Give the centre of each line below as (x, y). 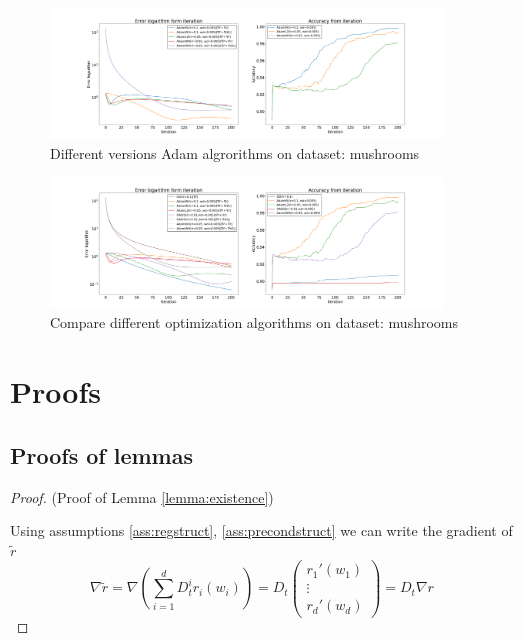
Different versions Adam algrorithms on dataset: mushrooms (235, 152)
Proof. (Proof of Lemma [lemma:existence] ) (142, 496)
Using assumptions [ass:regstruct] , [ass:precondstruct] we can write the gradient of (261, 530)
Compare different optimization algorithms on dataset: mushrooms (254, 322)
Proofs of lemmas (101, 454)
